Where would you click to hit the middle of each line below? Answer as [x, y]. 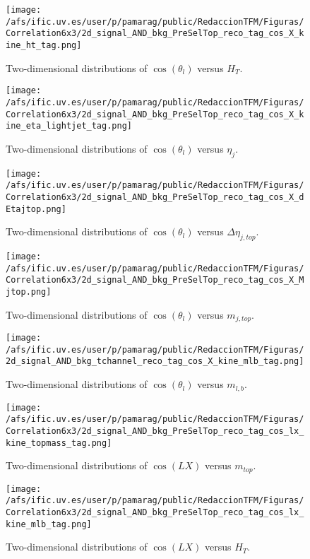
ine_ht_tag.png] [44, 45]
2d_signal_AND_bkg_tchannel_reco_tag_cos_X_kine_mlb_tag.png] [155, 361]
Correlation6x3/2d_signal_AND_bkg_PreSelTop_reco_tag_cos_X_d [155, 197]
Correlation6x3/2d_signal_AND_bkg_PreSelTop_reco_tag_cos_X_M [155, 280]
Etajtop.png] [36, 209]
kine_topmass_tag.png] [59, 443]
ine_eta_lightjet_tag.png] [69, 126]
